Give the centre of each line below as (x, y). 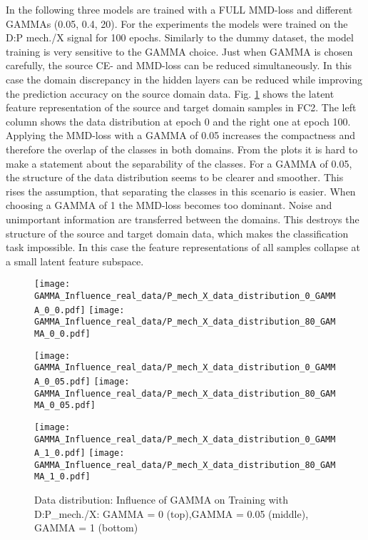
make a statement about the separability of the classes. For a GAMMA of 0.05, (179, 163)
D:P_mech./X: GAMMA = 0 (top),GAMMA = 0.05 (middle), (172, 513)
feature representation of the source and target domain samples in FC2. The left (181, 107)
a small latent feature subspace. (75, 261)
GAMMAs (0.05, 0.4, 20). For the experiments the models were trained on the (177, 23)
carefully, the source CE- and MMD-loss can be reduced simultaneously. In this (179, 65)
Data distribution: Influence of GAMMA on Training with (161, 500)
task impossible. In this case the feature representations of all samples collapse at (183, 247)
